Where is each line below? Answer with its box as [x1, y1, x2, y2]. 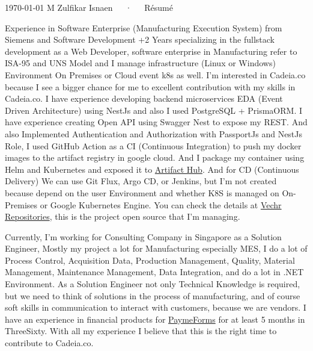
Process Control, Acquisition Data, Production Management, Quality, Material [5, 253, 295, 266]
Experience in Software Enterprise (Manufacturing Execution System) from [5, 21, 282, 34]
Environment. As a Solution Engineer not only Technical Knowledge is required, [5, 278, 300, 290]
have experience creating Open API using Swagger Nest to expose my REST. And [5, 116, 308, 128]
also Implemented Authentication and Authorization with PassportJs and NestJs [5, 127, 303, 140]
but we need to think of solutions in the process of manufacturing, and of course [5, 289, 300, 302]
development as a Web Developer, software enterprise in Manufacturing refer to [5, 45, 297, 57]
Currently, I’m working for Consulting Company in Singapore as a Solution [5, 230, 282, 243]
